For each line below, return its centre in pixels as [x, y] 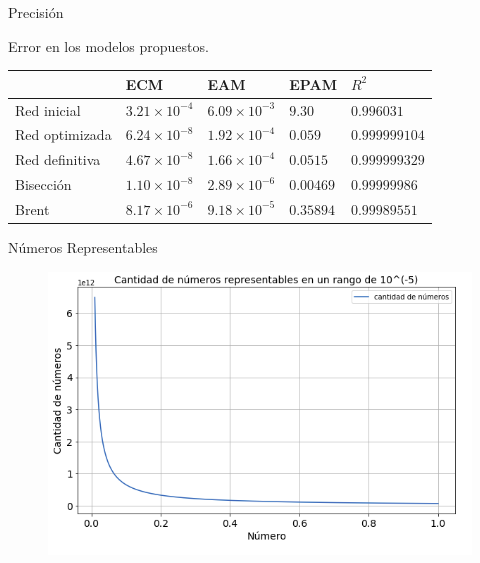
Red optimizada [63, 134]
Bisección [43, 184]
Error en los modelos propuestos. [108, 45]
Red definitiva [58, 159]
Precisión [36, 12]
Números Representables [83, 247]
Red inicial [48, 109]
